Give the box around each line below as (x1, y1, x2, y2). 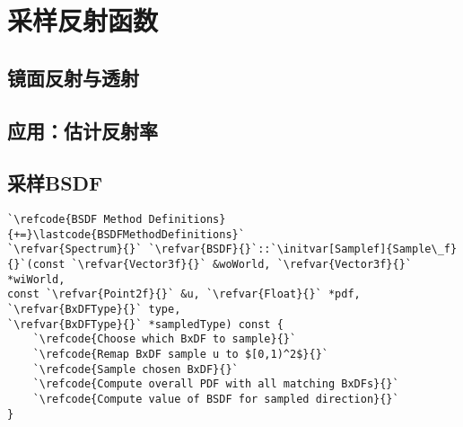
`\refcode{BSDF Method (7, 213, 143, 227)
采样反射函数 (7, 2, 159, 39)
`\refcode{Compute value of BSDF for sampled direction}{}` (32, 393, 399, 406)
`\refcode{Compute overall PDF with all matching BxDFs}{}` (32, 378, 399, 391)
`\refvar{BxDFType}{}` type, (7, 303, 181, 316)
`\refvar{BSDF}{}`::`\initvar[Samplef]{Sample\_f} (148, 243, 458, 256)
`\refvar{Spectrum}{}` (7, 243, 143, 256)
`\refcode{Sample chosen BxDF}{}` (32, 362, 239, 376)
